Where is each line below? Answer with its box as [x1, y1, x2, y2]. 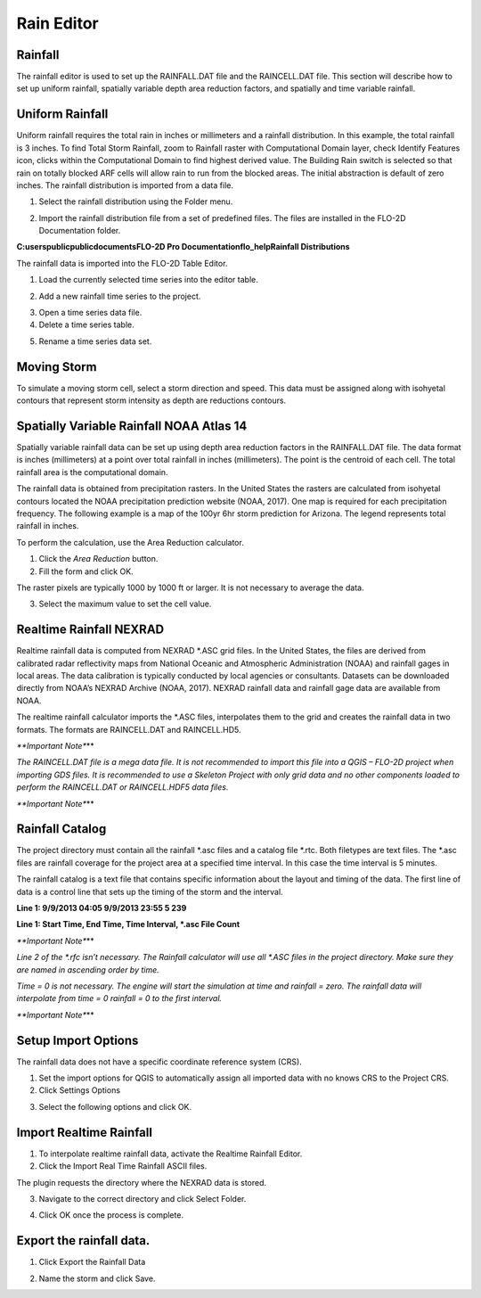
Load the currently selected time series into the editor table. [38, 275, 258, 285]
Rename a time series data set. [38, 335, 152, 347]
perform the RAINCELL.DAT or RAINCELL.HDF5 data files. [16, 782, 229, 793]
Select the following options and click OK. [38, 1101, 192, 1112]
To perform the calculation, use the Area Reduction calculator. [16, 537, 244, 547]
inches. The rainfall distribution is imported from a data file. [16, 179, 233, 191]
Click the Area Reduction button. [38, 554, 159, 564]
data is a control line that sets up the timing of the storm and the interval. [16, 886, 284, 897]
